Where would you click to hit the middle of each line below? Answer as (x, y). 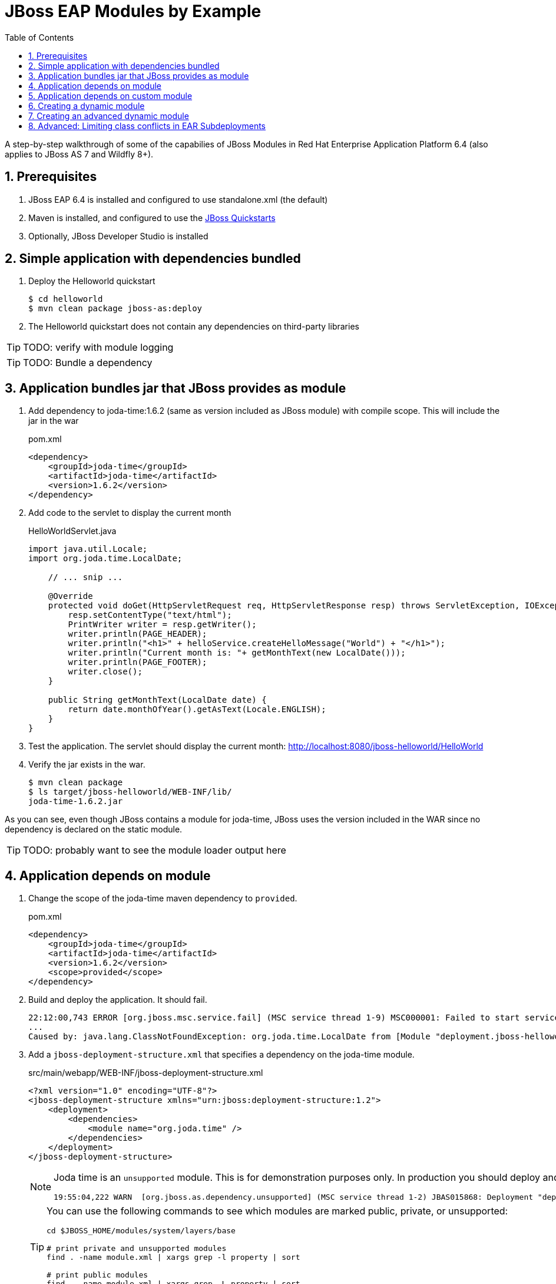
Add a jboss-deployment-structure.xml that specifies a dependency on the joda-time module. (221, 1055)
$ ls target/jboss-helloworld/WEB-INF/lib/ (130, 792)
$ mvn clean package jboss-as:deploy (115, 309)
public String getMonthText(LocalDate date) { (157, 700)
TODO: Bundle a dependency (88, 363)
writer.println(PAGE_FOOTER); (138, 662)
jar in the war (54, 421)
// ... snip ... (85, 577)
